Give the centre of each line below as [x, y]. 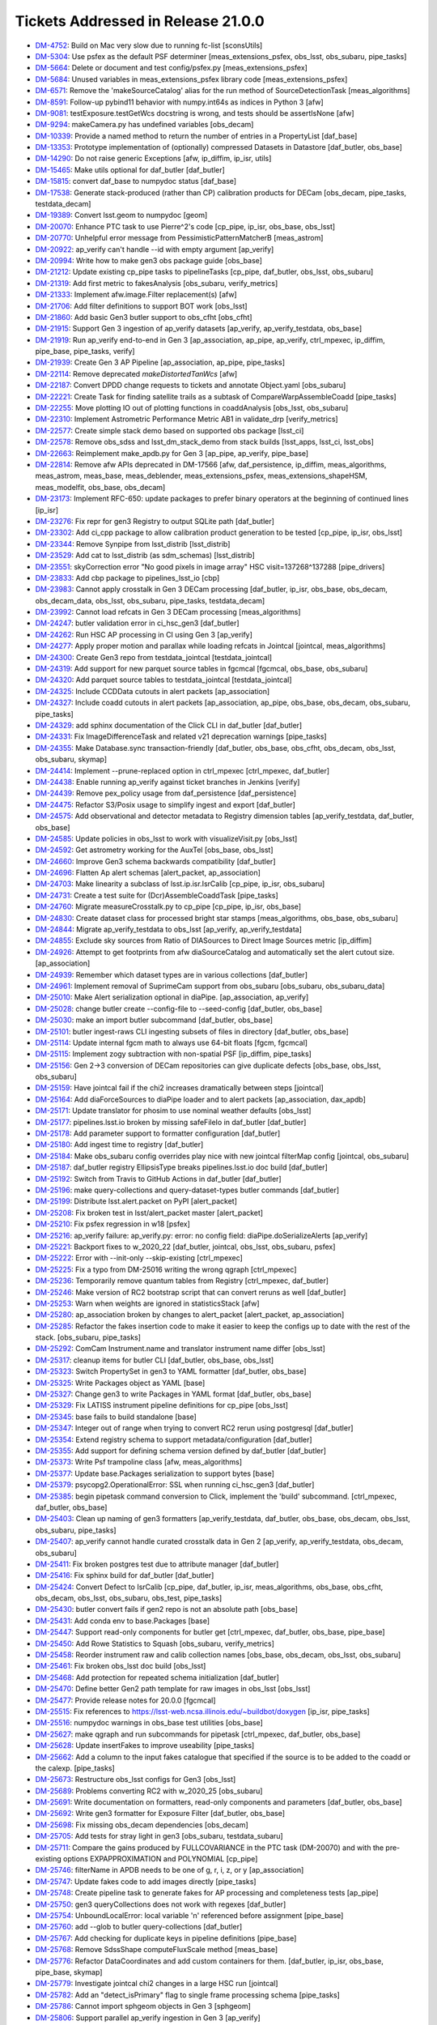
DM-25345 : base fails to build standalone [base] [116, 1417]
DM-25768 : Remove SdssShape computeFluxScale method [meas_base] [157, 1950]
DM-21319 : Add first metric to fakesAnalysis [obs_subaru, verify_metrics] [157, 283]
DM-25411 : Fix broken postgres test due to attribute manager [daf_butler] [157, 1564]
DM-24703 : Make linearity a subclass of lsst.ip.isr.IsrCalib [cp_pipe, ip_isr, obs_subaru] [180, 884]
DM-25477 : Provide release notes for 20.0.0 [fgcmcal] [125, 1700]
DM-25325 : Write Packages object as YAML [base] [120, 1383]
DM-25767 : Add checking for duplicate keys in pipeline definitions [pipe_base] [166, 1938]
